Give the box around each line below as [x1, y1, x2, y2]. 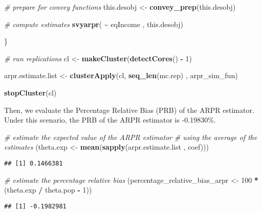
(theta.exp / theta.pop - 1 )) [4, 184, 92, 195]
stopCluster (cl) [4, 87, 57, 98]
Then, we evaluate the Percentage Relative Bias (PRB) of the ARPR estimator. [4, 104, 254, 115]
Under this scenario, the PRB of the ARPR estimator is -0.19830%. [4, 114, 216, 125]
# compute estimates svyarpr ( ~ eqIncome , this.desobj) [4, 18, 184, 29]
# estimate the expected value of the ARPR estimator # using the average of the [4, 131, 257, 142]
